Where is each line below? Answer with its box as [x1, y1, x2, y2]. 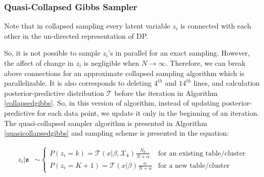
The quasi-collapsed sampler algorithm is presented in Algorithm [4, 117, 207, 128]
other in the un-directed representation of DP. [4, 30, 148, 41]
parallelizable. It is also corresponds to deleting [4, 78, 152, 88]
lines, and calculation [193, 78, 260, 88]
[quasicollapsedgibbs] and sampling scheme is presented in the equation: [4, 128, 229, 138]
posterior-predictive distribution [4, 87, 104, 98]
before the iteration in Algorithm [114, 87, 218, 98]
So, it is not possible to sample [4, 47, 101, 58]
